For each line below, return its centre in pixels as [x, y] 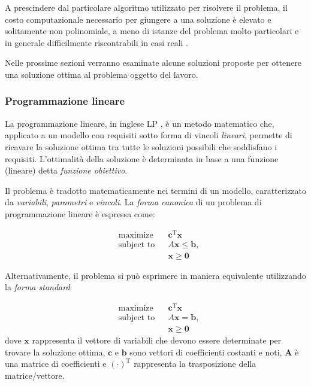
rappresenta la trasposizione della [195, 364]
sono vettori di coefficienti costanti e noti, [206, 352]
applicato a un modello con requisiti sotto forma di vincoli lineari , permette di [149, 135]
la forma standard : [39, 287]
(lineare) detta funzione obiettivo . [66, 170]
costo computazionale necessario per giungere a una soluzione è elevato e [138, 19]
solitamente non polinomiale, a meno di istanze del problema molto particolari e [152, 31]
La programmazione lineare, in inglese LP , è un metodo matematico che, [140, 123]
